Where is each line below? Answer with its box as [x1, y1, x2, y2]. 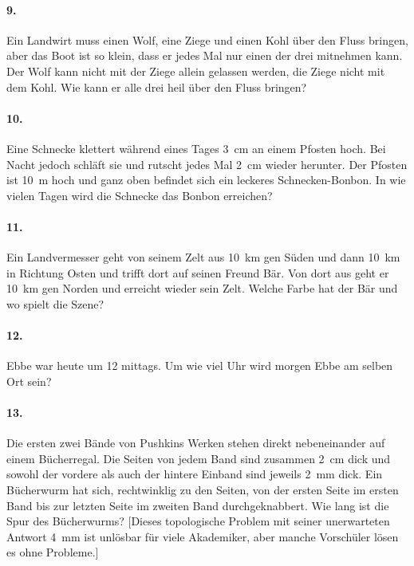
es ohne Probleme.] [6, 544, 99, 560]
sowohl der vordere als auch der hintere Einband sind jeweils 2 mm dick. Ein [6, 466, 383, 482]
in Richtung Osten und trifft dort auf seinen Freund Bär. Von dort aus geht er [6, 264, 389, 281]
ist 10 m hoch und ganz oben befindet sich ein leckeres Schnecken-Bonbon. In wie [6, 171, 406, 188]
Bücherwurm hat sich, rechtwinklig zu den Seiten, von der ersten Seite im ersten [6, 481, 399, 498]
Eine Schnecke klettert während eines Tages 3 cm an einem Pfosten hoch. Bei [6, 140, 386, 156]
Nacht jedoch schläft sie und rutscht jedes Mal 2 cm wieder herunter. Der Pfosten [6, 155, 408, 172]
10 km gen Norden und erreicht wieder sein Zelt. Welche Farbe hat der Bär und [6, 280, 398, 297]
